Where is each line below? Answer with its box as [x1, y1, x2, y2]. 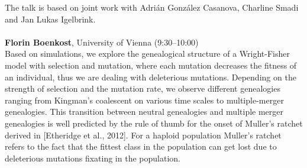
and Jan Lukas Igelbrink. [5, 12, 96, 25]
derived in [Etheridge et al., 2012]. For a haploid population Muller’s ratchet [5, 128, 282, 141]
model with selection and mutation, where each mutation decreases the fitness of [5, 59, 297, 71]
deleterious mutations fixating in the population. [5, 151, 180, 164]
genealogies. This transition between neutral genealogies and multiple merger [5, 105, 284, 118]
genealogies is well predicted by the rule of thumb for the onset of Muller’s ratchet [5, 117, 303, 129]
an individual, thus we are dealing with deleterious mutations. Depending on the [5, 70, 296, 83]
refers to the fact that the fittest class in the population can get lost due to [5, 140, 277, 153]
